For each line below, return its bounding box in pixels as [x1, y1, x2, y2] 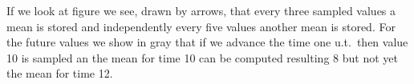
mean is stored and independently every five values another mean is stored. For [6, 18, 396, 34]
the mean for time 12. [6, 65, 113, 82]
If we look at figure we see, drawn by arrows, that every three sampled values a [6, 2, 396, 18]
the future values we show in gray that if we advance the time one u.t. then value [6, 34, 408, 50]
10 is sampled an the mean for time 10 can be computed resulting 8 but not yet [6, 49, 398, 66]
